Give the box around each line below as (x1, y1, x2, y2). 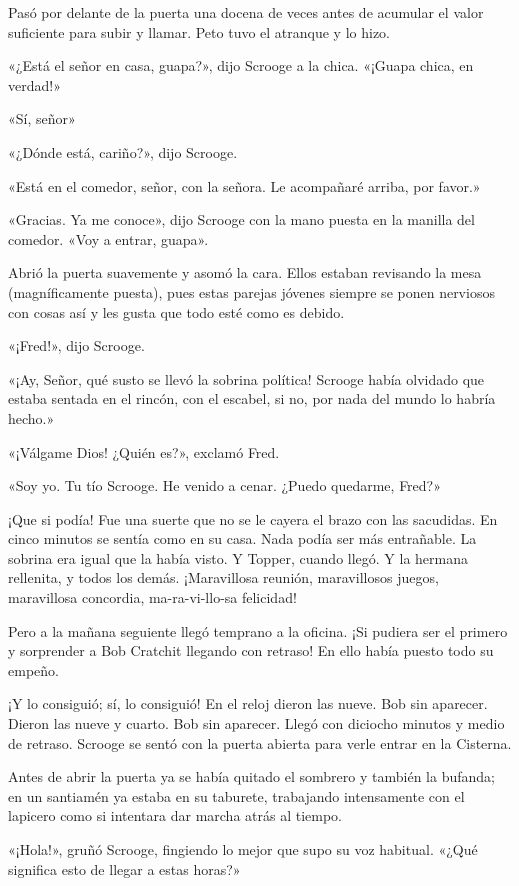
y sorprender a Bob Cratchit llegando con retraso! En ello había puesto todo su (8, 640, 494, 661)
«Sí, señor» (8, 108, 76, 129)
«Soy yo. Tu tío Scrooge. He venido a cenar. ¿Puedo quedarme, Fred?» (8, 475, 442, 496)
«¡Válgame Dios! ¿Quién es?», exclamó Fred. (8, 441, 280, 462)
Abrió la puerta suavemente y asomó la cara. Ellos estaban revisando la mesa (8, 262, 482, 283)
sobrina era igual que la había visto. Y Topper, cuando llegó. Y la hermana (8, 547, 469, 568)
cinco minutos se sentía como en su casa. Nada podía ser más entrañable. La (8, 528, 477, 549)
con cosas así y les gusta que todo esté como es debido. (8, 301, 345, 322)
